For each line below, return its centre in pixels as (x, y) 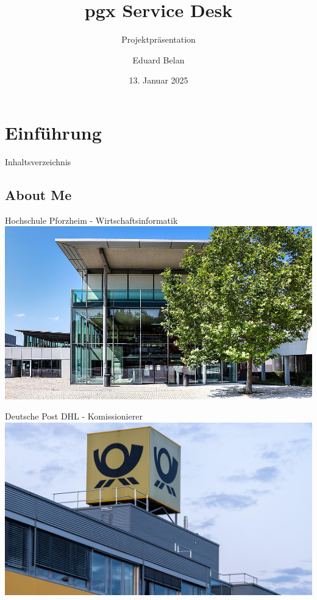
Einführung (53, 132)
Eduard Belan (158, 59)
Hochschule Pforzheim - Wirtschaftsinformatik (91, 220)
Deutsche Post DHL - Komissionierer (74, 416)
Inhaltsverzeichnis (38, 161)
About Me (38, 194)
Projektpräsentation (158, 39)
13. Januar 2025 (158, 80)
